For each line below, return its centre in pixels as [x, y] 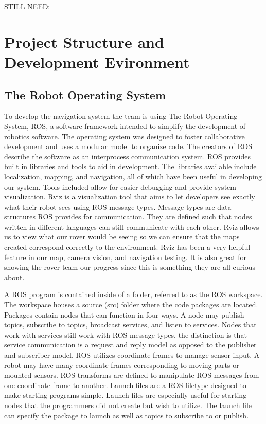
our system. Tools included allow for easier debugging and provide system [120, 186]
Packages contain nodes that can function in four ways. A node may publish [124, 314]
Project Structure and [84, 41]
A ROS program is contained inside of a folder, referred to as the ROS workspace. [134, 294]
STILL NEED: [27, 6]
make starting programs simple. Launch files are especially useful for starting [126, 395]
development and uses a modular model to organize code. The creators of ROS [128, 146]
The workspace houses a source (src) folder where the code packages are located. [131, 305]
